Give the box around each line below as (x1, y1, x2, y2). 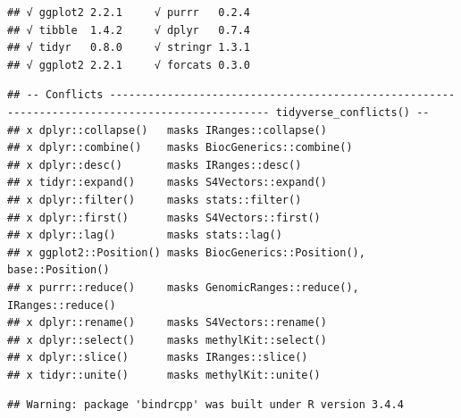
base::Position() (7, 263, 110, 277)
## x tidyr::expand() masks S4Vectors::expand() (7, 176, 327, 189)
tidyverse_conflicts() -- (275, 105, 430, 119)
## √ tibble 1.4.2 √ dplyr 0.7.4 (7, 23, 251, 37)
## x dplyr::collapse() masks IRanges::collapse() (7, 123, 327, 137)
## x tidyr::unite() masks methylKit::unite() (7, 368, 321, 381)
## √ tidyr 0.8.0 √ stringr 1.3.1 (7, 41, 251, 54)
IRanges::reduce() (7, 298, 116, 312)
